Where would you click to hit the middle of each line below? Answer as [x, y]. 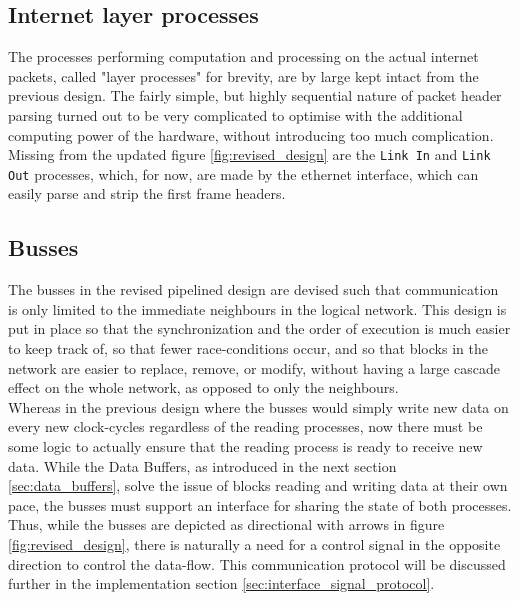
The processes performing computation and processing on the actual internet [243, 56]
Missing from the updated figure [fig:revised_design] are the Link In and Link [249, 154]
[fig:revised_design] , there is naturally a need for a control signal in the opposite [254, 544]
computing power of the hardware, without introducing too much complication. [251, 134]
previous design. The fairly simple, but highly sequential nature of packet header [255, 95]
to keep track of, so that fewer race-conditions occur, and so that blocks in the [248, 348]
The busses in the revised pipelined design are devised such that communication [253, 289]
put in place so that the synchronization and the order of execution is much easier [259, 328]
